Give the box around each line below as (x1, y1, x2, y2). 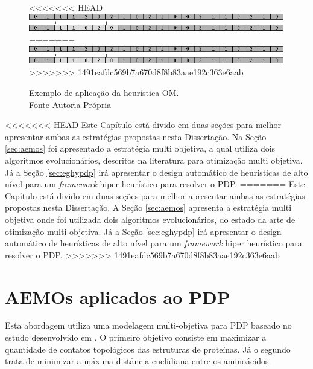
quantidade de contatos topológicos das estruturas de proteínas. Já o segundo (5, 342, 291, 355)
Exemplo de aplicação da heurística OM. (29, 86, 179, 99)
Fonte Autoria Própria (29, 98, 112, 111)
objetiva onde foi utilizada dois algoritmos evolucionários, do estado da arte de (5, 213, 296, 225)
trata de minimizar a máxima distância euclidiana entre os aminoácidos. (5, 355, 271, 367)
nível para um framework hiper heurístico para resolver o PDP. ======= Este (5, 178, 305, 190)
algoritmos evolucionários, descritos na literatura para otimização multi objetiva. (5, 154, 303, 166)
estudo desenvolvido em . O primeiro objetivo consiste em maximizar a (5, 331, 267, 344)
